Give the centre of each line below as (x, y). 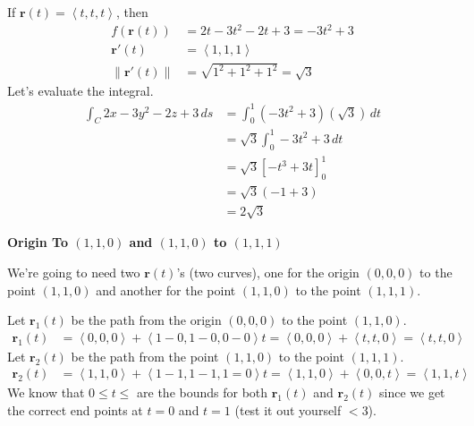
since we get (412, 392)
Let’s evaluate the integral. (80, 91)
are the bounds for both (203, 392)
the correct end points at (75, 410)
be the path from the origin (146, 320)
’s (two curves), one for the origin (268, 273)
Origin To (38, 242)
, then (132, 12)
